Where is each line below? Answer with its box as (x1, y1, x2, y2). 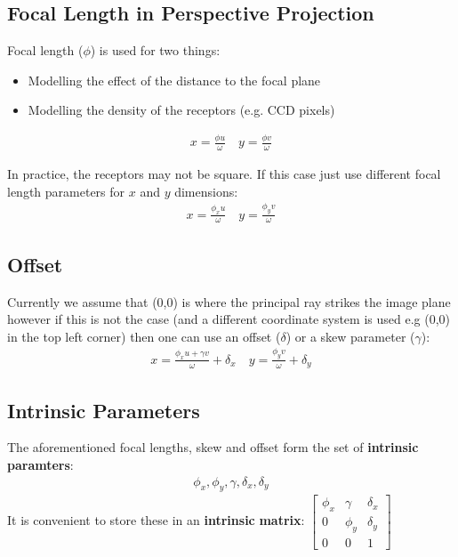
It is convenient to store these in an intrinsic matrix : (7, 511, 305, 529)
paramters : (7, 456, 74, 473)
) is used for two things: (90, 41, 221, 60)
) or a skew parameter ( (285, 327, 415, 345)
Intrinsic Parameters (7, 396, 200, 424)
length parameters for (7, 182, 125, 200)
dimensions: (174, 182, 238, 200)
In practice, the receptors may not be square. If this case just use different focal (7, 165, 441, 183)
